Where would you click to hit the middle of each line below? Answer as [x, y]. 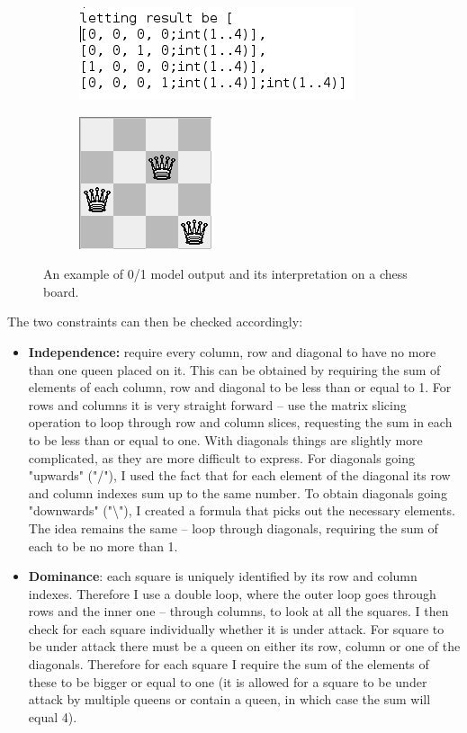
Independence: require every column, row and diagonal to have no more [232, 351]
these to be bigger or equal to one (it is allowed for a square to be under [228, 681]
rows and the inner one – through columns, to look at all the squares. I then [238, 611]
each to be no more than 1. [103, 545]
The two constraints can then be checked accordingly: [155, 322]
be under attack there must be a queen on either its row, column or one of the [244, 646]
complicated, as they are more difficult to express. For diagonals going [221, 457]
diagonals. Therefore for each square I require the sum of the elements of [229, 664]
